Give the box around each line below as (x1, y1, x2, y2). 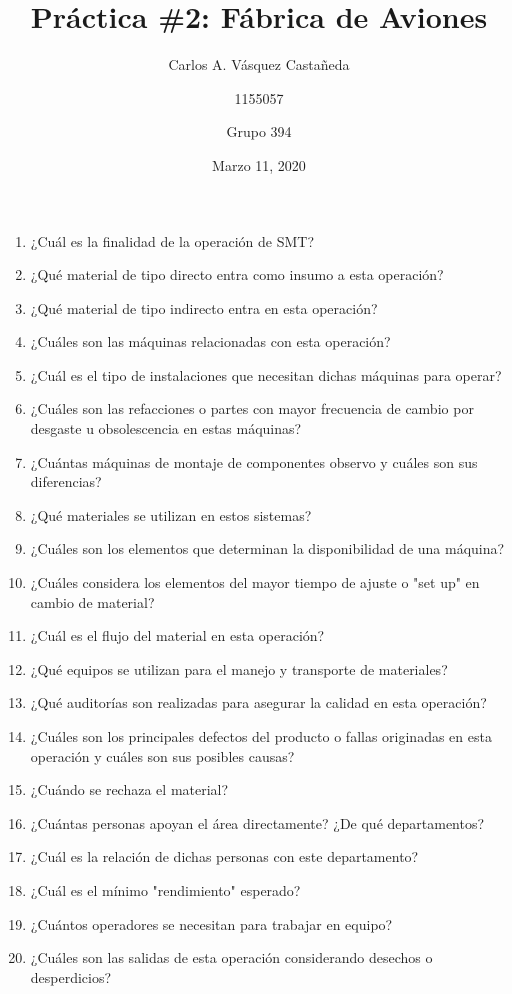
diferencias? (30, 471, 102, 492)
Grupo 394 (226, 121, 292, 142)
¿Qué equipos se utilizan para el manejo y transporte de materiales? (30, 658, 448, 679)
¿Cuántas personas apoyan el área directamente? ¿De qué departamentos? (30, 812, 485, 833)
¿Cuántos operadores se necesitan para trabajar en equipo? (30, 913, 393, 934)
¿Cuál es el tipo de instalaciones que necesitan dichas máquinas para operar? (30, 364, 502, 385)
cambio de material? (30, 591, 155, 612)
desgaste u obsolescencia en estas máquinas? (30, 418, 302, 439)
